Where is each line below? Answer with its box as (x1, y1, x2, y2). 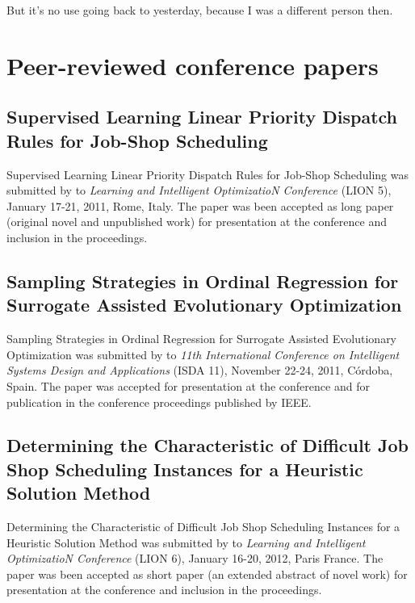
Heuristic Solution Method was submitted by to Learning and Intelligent (6, 534, 366, 551)
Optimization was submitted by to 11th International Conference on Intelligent (6, 345, 400, 362)
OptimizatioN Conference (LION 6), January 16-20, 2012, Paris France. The (6, 550, 384, 567)
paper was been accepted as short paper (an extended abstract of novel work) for (6, 565, 408, 582)
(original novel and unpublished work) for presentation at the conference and (6, 213, 387, 230)
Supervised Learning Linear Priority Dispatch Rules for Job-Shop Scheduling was (6, 165, 409, 182)
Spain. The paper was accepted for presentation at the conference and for (6, 377, 370, 394)
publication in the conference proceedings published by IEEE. (6, 393, 312, 410)
